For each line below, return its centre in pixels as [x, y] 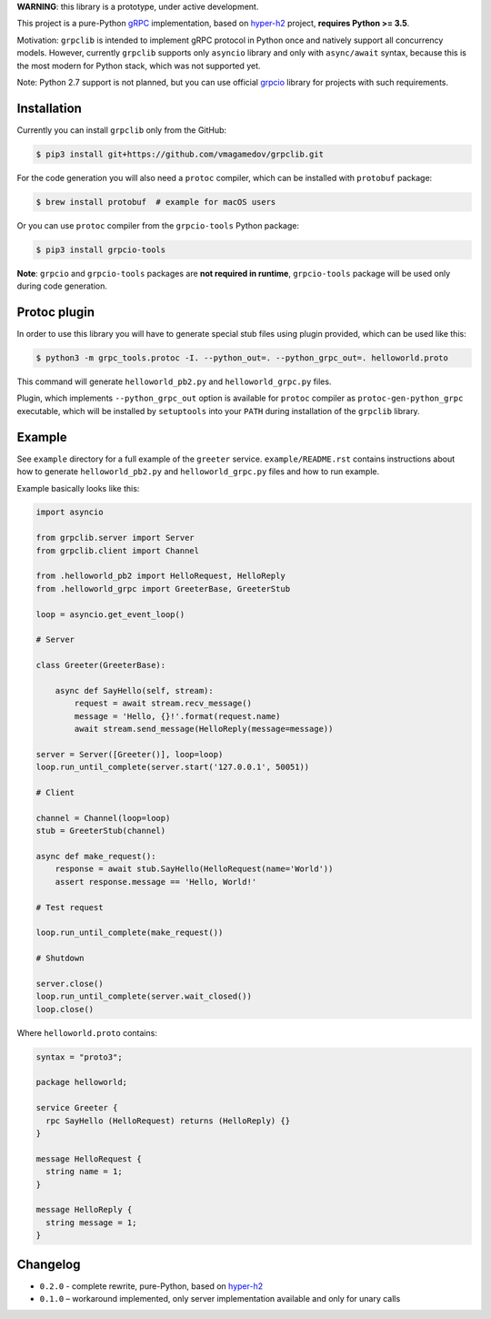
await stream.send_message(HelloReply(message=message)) [204, 729]
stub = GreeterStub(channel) [101, 831]
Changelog [49, 1264]
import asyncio [70, 512]
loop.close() [65, 1009]
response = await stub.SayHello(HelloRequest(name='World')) [194, 869]
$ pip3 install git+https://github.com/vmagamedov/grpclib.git [180, 154]
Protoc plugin [56, 312]
